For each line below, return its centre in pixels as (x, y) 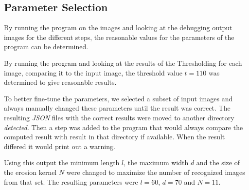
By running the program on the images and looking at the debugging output (118, 28)
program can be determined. (46, 47)
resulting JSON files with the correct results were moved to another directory (119, 117)
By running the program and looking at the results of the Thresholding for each (123, 63)
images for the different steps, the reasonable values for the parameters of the (119, 37)
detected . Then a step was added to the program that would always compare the (124, 127)
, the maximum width (156, 162)
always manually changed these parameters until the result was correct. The (117, 108)
